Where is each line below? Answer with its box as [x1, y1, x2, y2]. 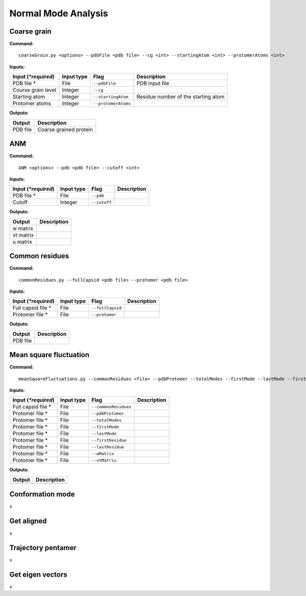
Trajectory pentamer [9, 543, 76, 552]
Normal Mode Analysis [9, 8, 108, 19]
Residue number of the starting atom [136, 93, 225, 101]
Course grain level [12, 87, 57, 94]
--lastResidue [91, 444, 124, 450]
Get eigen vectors [9, 570, 67, 579]
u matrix [12, 238, 33, 245]
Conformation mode [9, 490, 75, 499]
